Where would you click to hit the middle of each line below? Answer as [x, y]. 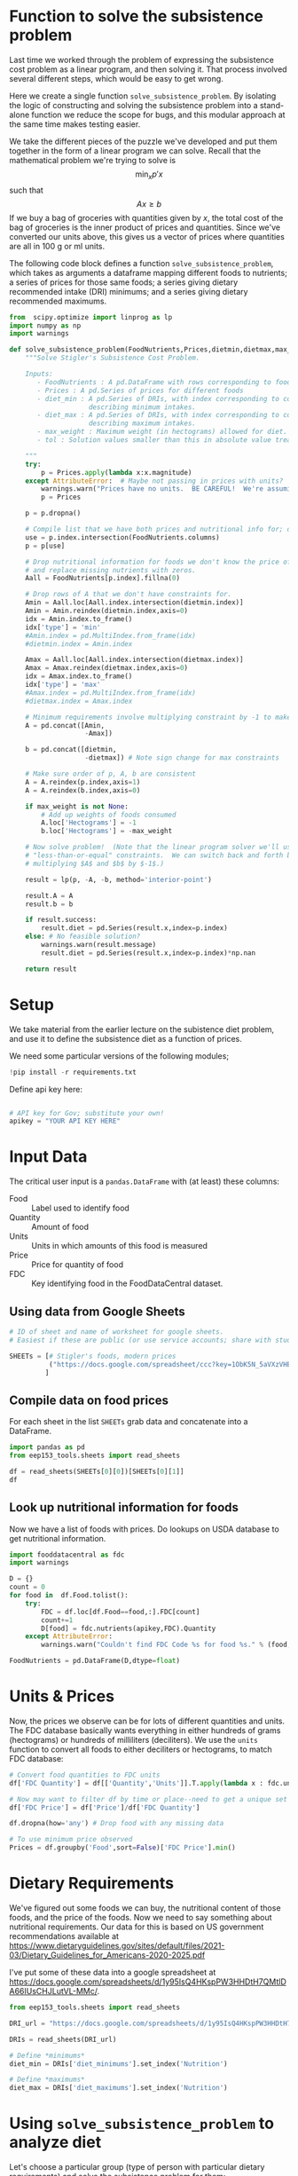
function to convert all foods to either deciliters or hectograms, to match [141, 1749]
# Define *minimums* [47, 2055]
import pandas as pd [47, 1447]
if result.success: [61, 920]
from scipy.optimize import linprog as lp [91, 317]
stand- [272, 105]
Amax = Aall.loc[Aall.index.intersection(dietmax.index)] [134, 660]
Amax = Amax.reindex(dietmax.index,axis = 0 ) [107, 668]
